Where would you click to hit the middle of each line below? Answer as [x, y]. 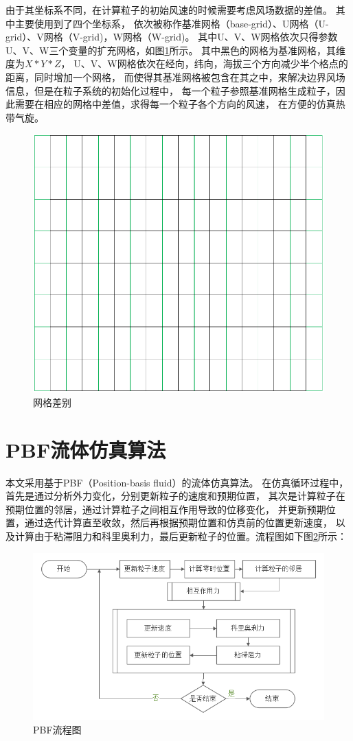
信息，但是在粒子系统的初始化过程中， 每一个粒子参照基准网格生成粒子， [171, 90]
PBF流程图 [57, 729]
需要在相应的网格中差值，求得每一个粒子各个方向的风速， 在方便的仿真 [175, 104]
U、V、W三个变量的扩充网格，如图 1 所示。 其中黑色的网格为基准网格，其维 [176, 50]
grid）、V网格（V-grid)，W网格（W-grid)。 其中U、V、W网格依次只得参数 [172, 37]
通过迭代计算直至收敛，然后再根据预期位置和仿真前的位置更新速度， [178, 522]
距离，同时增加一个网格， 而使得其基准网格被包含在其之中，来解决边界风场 [175, 77]
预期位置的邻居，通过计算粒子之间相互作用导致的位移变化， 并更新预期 [166, 509]
